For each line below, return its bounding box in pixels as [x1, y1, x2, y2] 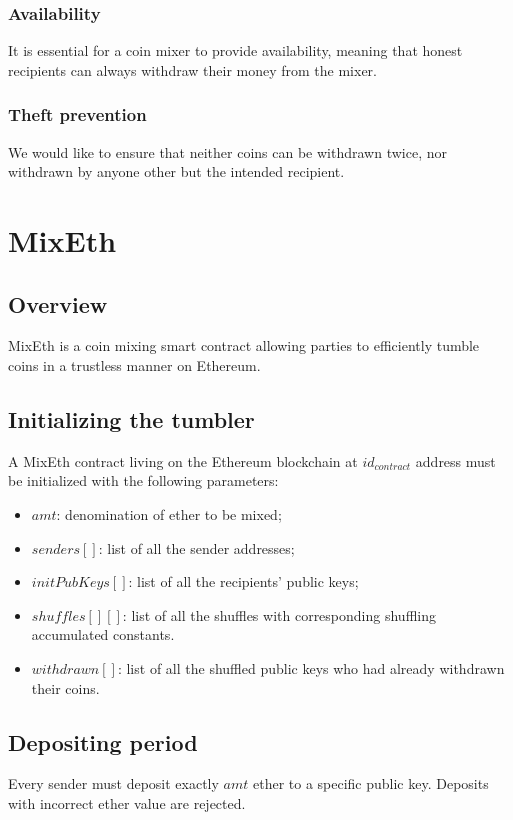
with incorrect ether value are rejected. [8, 792, 246, 813]
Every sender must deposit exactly [8, 773, 219, 794]
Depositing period [8, 726, 198, 757]
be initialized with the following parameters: [8, 470, 279, 491]
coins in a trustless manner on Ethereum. [8, 354, 261, 375]
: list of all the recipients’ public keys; [128, 571, 359, 592]
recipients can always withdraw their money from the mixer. [8, 59, 377, 80]
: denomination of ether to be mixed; [56, 503, 282, 524]
